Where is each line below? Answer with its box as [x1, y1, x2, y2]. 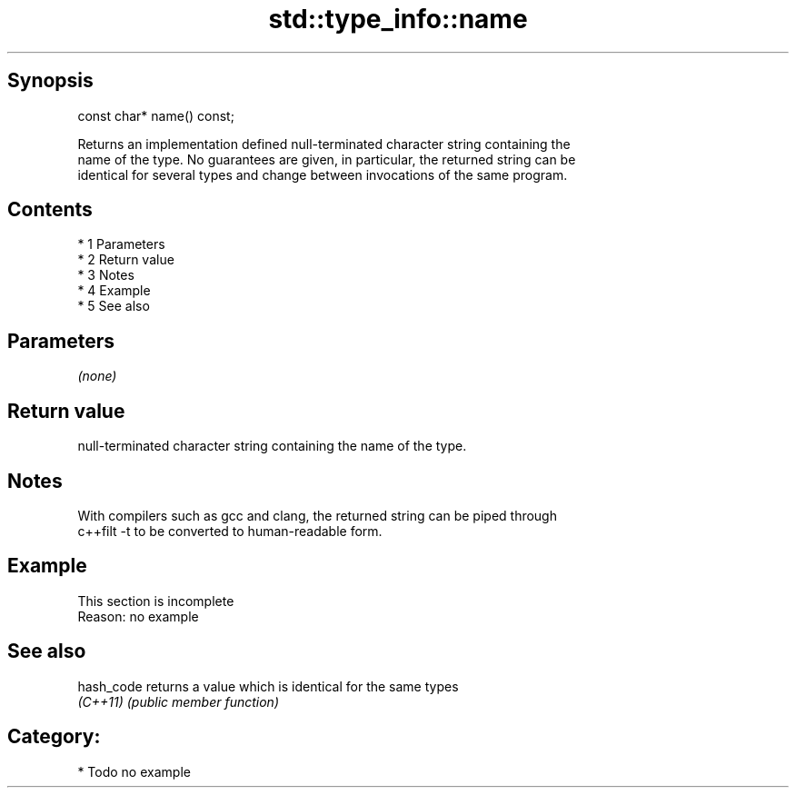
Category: [7, 725, 101, 749]
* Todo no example [77, 763, 191, 780]
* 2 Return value [77, 252, 174, 268]
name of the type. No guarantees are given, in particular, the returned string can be [77, 151, 576, 167]
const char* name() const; [77, 107, 234, 124]
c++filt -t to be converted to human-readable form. [77, 522, 383, 539]
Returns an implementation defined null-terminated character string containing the [77, 135, 571, 152]
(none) [77, 368, 117, 384]
